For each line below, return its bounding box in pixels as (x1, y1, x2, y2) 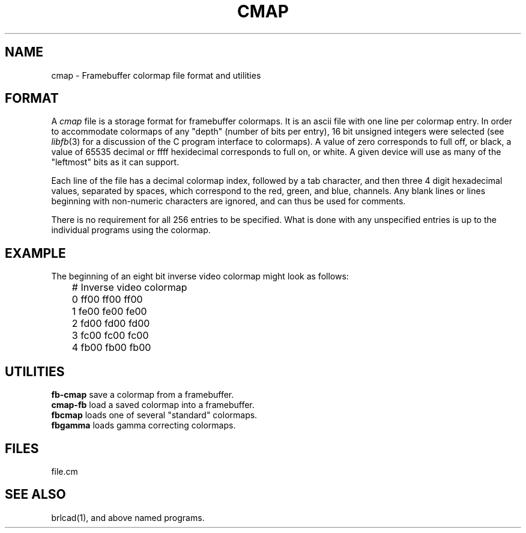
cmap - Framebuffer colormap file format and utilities (51, 70, 261, 81)
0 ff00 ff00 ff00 (71, 293, 143, 306)
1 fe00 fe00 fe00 (71, 305, 147, 318)
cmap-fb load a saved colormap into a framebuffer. (51, 400, 255, 410)
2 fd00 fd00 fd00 (71, 317, 150, 330)
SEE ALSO (5, 487, 66, 502)
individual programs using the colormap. (51, 225, 211, 236)
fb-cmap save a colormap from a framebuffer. (51, 389, 234, 400)
